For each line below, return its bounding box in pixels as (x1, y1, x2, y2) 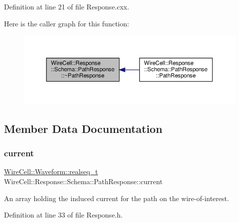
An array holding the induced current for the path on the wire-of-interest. (4, 193, 229, 203)
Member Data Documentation (4, 120, 163, 136)
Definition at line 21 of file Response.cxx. (4, 1, 129, 11)
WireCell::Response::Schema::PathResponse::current (4, 176, 163, 186)
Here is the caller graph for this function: (4, 18, 129, 28)
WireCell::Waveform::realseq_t (4, 166, 98, 177)
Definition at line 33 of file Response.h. (4, 210, 123, 220)
